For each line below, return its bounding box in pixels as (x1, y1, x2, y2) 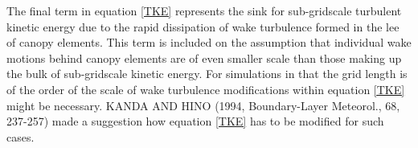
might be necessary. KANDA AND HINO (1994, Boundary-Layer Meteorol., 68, (6, 97, 400, 113)
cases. (6, 128, 35, 145)
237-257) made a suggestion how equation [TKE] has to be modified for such (6, 113, 384, 129)
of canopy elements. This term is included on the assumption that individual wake (6, 34, 412, 51)
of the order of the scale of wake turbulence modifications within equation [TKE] (6, 80, 405, 97)
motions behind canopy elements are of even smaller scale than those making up (6, 49, 402, 66)
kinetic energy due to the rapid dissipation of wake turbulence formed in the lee (6, 18, 400, 35)
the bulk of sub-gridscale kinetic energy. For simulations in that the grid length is (6, 65, 408, 82)
